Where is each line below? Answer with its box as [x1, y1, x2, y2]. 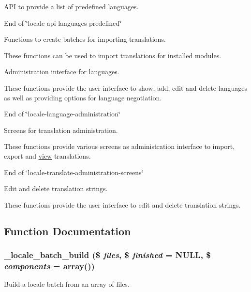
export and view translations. [4, 150, 91, 161]
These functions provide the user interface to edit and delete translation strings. [4, 199, 241, 210]
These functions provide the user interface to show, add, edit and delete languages [4, 82, 247, 93]
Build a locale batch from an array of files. [4, 279, 130, 289]
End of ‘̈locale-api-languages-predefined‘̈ [4, 17, 122, 28]
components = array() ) [4, 260, 95, 272]
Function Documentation [4, 223, 131, 238]
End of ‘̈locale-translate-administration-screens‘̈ [4, 167, 144, 177]
